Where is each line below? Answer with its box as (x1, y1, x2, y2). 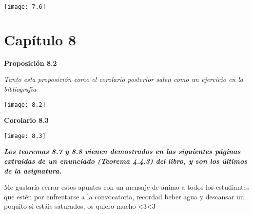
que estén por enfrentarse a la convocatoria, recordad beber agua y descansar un (4, 191, 244, 201)
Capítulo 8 (4, 29, 77, 49)
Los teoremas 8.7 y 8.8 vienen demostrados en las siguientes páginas (4, 146, 241, 156)
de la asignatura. (4, 165, 62, 175)
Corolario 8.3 (4, 115, 49, 125)
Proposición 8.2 (4, 58, 57, 68)
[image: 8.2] (4, 101, 46, 108)
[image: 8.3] (4, 132, 46, 139)
